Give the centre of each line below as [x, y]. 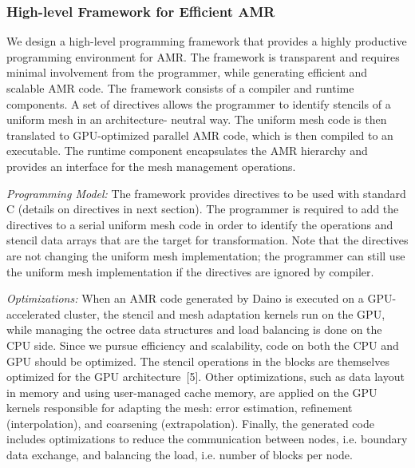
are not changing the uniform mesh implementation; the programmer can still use [206, 255]
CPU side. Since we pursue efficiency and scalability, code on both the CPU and [203, 345]
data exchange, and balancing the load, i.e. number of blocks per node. [180, 455]
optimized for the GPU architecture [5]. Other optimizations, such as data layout [206, 377]
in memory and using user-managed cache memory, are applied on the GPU [192, 392]
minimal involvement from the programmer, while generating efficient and [187, 72]
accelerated [34, 313]
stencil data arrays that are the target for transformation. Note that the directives [207, 240]
